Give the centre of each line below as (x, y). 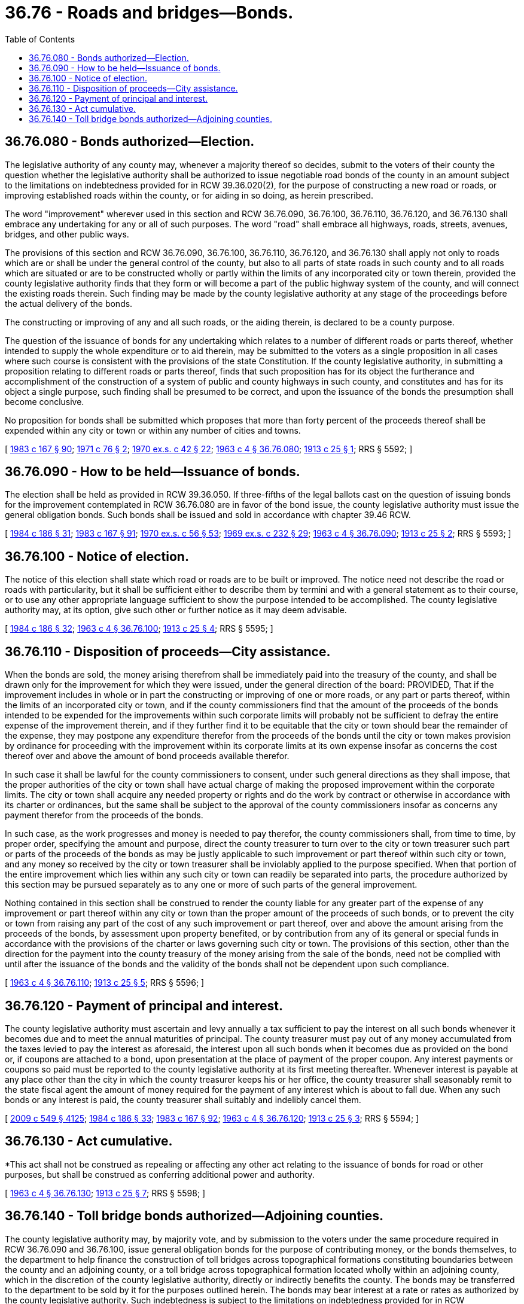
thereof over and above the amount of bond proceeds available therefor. (147, 756)
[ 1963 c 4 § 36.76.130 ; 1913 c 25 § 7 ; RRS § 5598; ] (105, 1193)
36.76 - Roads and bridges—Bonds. (149, 13)
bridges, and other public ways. (67, 234)
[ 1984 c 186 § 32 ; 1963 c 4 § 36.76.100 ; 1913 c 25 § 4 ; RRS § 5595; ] (139, 629)
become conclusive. (45, 401)
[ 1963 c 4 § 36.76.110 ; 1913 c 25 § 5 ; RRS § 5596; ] (105, 983)
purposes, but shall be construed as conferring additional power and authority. (160, 1174)
